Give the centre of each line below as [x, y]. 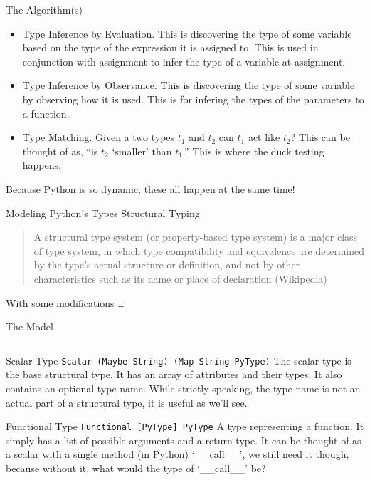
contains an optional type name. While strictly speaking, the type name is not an [183, 388]
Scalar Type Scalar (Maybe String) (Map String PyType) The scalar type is [179, 360]
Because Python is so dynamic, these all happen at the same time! [150, 188]
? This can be [320, 137]
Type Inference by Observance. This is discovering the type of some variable [189, 85]
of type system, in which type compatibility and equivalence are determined [199, 250]
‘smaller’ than [142, 151]
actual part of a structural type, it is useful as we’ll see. [127, 402]
